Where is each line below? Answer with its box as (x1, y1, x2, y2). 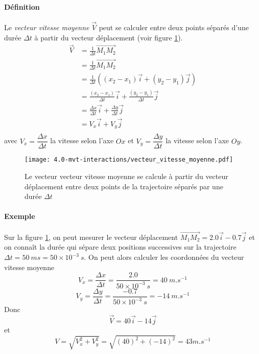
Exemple (4, 211, 35, 222)
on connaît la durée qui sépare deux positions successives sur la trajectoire (4, 241, 237, 252)
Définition (4, 1, 40, 12)
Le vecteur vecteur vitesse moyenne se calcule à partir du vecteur (25, 171, 228, 182)
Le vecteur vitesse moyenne (4, 22, 89, 33)
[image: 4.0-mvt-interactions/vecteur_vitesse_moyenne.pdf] (25, 156, 233, 164)
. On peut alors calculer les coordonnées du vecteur (84, 252, 244, 262)
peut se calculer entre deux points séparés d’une (99, 22, 249, 33)
